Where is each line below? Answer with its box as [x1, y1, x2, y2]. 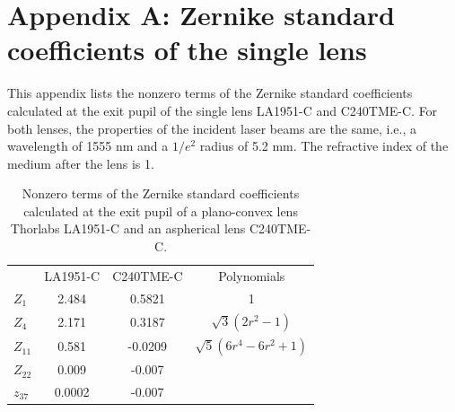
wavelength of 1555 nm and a [7, 136, 169, 155]
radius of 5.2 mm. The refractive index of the [199, 136, 449, 155]
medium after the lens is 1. [7, 153, 154, 172]
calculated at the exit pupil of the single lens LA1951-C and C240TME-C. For [7, 101, 438, 119]
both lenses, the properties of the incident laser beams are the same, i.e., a [7, 118, 416, 137]
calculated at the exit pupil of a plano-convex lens [23, 201, 298, 220]
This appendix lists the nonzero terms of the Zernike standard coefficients [7, 83, 413, 102]
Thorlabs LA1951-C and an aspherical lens [10, 219, 246, 238]
